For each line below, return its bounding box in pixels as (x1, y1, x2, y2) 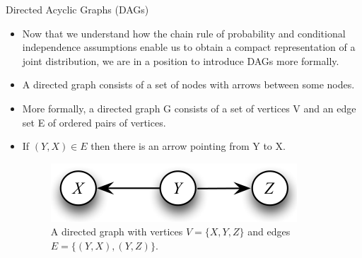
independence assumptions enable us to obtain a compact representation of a (22, 40, 356, 54)
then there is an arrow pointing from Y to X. (90, 139, 286, 153)
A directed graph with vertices (50, 224, 183, 239)
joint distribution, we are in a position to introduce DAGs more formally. (22, 53, 339, 68)
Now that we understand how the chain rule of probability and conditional (22, 25, 346, 40)
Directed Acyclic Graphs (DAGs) (6, 2, 149, 16)
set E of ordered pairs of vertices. (22, 115, 166, 129)
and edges (247, 224, 291, 239)
